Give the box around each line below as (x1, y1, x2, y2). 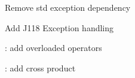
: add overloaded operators (5, 41, 102, 54)
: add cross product (5, 61, 76, 74)
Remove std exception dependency (5, 1, 131, 13)
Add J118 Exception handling (5, 21, 114, 34)
